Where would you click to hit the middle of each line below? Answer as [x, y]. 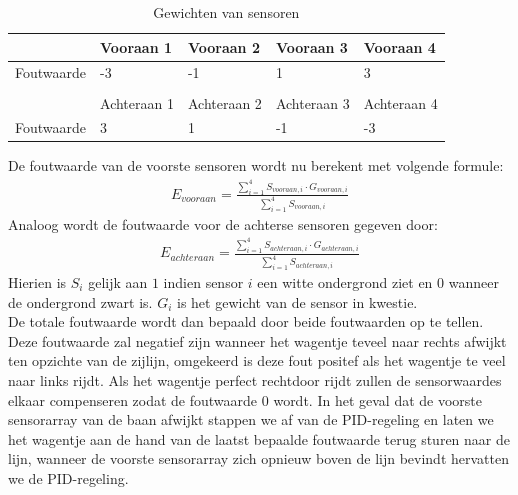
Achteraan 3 [312, 102]
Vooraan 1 [136, 46]
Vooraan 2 [223, 46]
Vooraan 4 [399, 46]
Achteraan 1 [137, 102]
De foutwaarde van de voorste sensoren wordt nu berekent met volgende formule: [256, 165]
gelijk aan [118, 282]
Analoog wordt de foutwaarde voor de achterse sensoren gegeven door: [223, 223]
